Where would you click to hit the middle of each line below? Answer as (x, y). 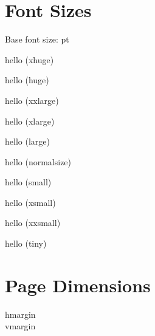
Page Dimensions (78, 285)
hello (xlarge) (30, 121)
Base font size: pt (37, 39)
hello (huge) (27, 80)
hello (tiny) (26, 243)
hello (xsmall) (30, 202)
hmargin (20, 314)
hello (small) (28, 182)
